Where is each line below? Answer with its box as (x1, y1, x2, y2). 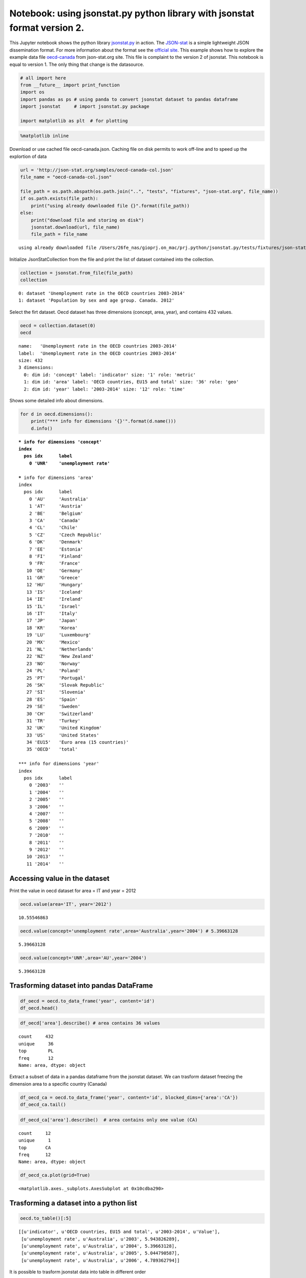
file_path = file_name (31, 232, 88, 237)
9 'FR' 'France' (29, 560, 81, 566)
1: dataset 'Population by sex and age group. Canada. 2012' (18, 298, 174, 304)
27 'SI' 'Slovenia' (26, 689, 86, 695)
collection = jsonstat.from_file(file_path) (20, 270, 134, 276)
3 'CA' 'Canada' (29, 517, 81, 523)
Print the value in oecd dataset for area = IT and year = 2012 (9, 887, 136, 894)
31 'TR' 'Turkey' (26, 718, 81, 723)
